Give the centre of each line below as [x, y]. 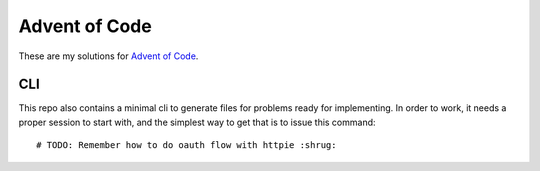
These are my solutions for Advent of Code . [108, 56]
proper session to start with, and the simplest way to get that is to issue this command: [197, 122]
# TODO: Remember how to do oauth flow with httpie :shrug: [186, 145]
